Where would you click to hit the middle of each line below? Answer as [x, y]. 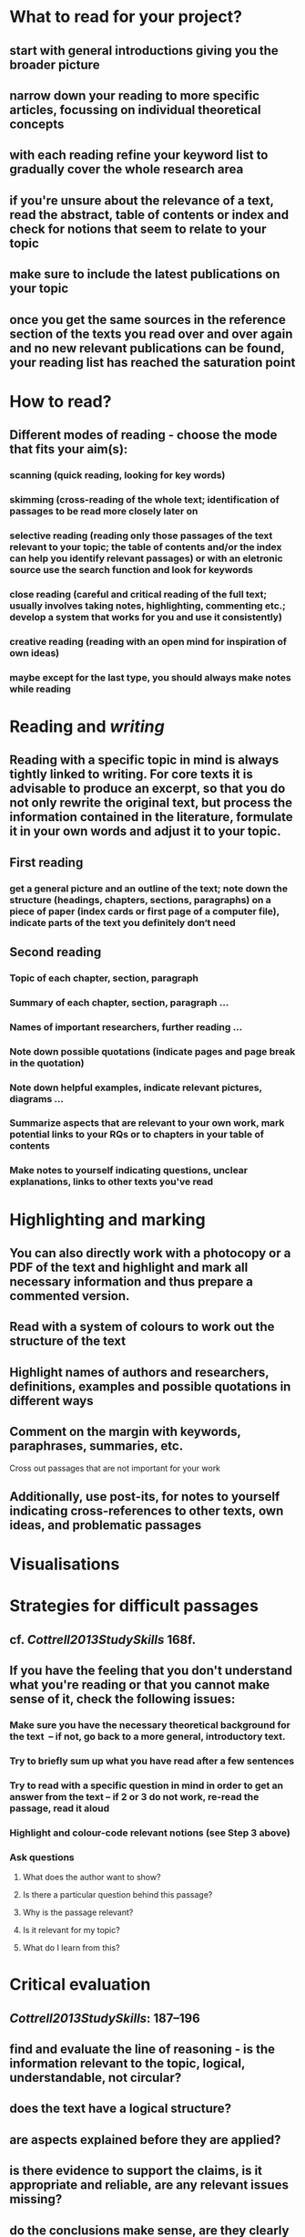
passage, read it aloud [60, 1808]
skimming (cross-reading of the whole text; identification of [144, 499]
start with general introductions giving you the [144, 51]
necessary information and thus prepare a [131, 1281]
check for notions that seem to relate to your [138, 229]
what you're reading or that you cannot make [140, 1685]
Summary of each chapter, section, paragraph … [119, 1003]
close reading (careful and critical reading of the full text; [138, 594]
